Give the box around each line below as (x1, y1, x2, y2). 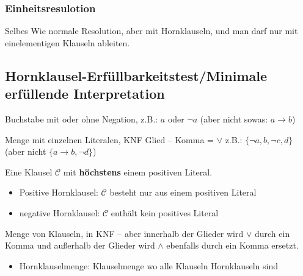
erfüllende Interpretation (5, 84, 165, 103)
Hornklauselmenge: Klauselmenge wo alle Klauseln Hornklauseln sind (19, 259, 278, 272)
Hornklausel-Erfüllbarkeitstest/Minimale (5, 66, 268, 85)
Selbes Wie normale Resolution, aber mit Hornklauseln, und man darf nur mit (5, 24, 298, 37)
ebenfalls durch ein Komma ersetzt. (166, 239, 299, 252)
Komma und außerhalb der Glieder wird (5, 239, 155, 252)
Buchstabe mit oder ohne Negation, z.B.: (5, 113, 158, 125)
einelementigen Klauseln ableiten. (5, 36, 130, 49)
